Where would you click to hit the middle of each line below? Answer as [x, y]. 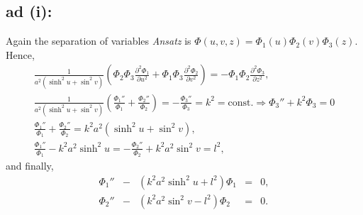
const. [241, 103]
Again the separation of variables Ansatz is [99, 41]
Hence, [20, 54]
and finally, [30, 166]
